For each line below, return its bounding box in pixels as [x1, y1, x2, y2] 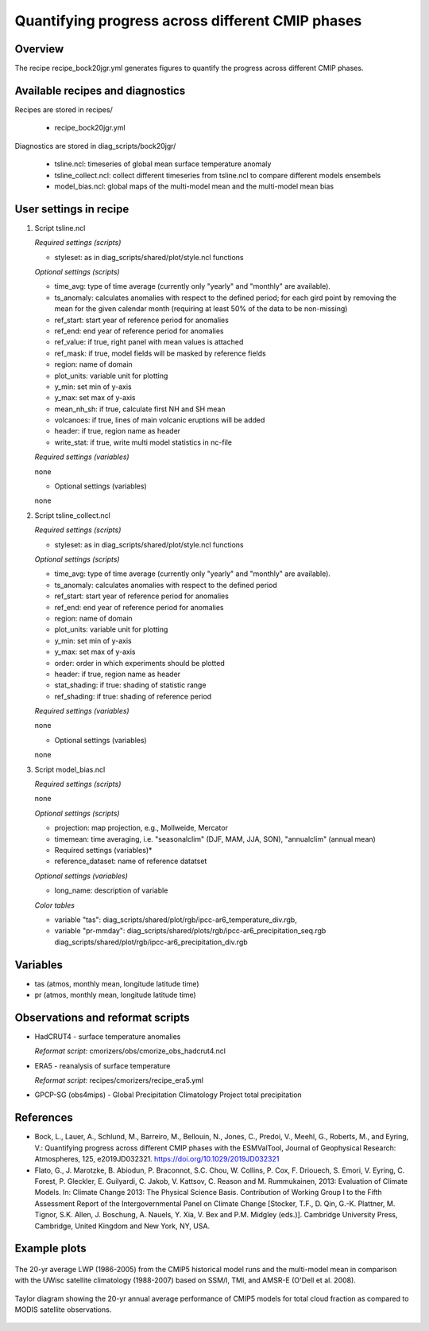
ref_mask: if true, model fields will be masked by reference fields [54, 348, 266, 358]
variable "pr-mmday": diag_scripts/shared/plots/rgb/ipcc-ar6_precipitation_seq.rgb [54, 926, 327, 936]
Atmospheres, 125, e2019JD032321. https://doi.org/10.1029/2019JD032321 [34, 1154, 280, 1164]
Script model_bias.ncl [34, 765, 106, 774]
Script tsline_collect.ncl [34, 510, 110, 520]
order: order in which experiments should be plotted [54, 658, 226, 667]
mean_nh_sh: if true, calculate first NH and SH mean [54, 404, 226, 414]
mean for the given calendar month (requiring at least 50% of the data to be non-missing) [54, 304, 348, 313]
